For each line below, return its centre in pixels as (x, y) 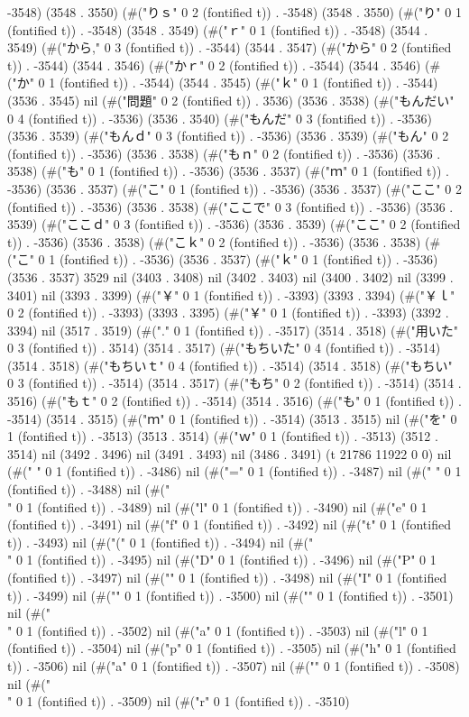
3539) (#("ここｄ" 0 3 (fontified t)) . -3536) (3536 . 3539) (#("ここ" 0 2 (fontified (234, 224)
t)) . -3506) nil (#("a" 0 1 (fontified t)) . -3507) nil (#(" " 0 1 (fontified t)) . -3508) (234, 665)
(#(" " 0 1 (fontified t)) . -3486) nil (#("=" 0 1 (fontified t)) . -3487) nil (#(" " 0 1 (234, 471)
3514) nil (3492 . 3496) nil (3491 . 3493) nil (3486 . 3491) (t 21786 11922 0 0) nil (230, 453)
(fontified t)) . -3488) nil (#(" (89, 489)
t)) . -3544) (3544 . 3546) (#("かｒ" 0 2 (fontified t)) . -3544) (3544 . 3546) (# (224, 64)
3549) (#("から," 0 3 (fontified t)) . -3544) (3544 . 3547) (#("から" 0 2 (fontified (230, 47)
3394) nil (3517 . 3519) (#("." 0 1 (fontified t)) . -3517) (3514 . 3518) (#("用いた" (233, 330)
